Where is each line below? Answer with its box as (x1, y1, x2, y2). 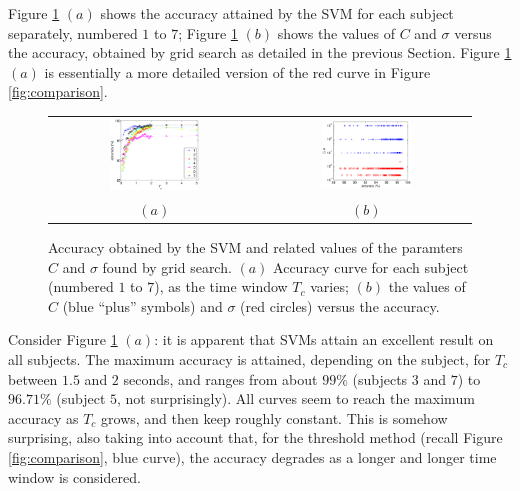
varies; (310, 276, 349, 297)
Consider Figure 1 (8, 329, 118, 350)
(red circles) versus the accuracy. (240, 295, 440, 316)
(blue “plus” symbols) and (62, 295, 223, 316)
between (8, 368, 58, 389)
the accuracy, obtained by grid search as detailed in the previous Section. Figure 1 (8, 42, 512, 63)
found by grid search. (102, 256, 232, 277)
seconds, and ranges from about (123, 368, 318, 389)
